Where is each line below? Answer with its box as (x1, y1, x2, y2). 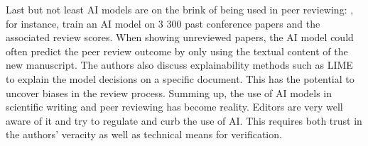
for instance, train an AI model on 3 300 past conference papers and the (6, 16, 320, 30)
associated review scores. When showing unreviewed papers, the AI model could (6, 30, 354, 45)
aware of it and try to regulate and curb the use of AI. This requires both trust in (6, 113, 362, 128)
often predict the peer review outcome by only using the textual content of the (6, 43, 348, 58)
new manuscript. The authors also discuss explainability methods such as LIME (6, 57, 353, 72)
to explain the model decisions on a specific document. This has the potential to (6, 71, 355, 86)
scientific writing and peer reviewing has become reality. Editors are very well (6, 99, 343, 114)
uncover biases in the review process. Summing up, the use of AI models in (6, 85, 332, 100)
